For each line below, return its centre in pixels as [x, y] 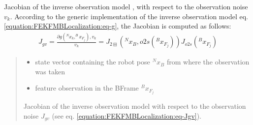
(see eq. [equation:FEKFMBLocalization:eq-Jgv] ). [127, 116]
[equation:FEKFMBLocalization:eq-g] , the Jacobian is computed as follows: [118, 26]
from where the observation [208, 62]
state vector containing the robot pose [93, 62]
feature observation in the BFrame [87, 88]
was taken [50, 71]
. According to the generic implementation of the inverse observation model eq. [129, 16]
